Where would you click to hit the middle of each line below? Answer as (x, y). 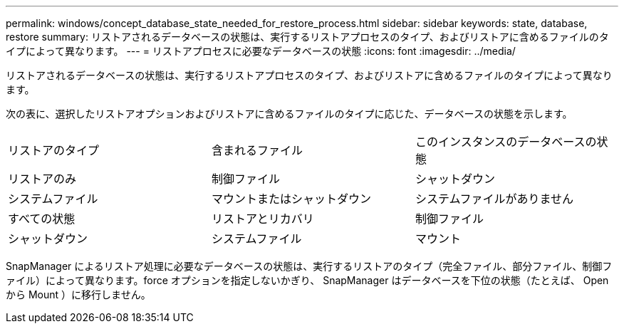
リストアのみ (42, 179)
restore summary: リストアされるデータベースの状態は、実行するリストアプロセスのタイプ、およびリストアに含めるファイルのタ (307, 37)
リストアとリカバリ (262, 219)
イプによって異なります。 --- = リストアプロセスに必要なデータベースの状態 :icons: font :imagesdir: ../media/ (261, 51)
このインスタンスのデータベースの (506, 142)
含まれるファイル (257, 150)
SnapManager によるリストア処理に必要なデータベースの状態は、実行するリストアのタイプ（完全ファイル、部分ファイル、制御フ (309, 266)
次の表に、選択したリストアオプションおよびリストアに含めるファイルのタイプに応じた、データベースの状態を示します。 (289, 114)
